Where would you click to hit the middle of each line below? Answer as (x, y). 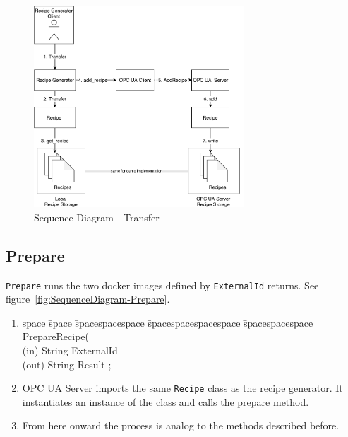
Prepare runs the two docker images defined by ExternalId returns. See (162, 285)
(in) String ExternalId (70, 350)
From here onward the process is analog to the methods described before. (181, 425)
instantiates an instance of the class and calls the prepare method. (166, 401)
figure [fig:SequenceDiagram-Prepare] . (88, 299)
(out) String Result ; (67, 364)
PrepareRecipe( (55, 336)
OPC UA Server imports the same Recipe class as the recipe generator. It (182, 388)
